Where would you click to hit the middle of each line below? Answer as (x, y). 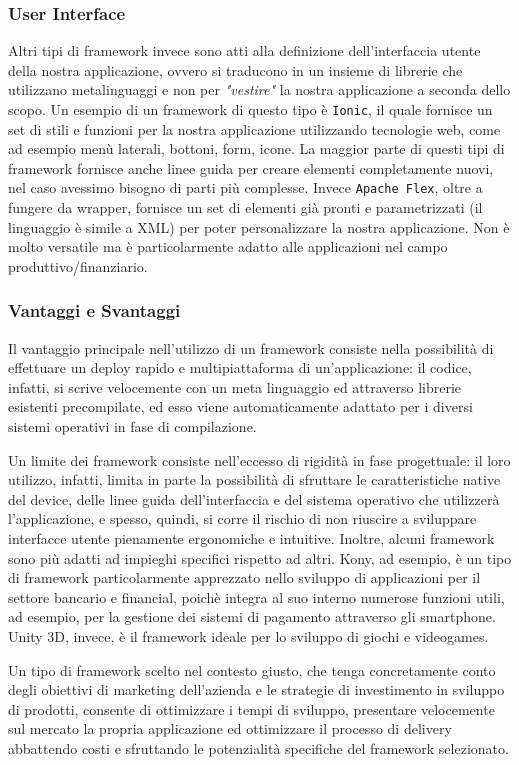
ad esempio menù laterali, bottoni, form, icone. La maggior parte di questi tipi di (256, 148)
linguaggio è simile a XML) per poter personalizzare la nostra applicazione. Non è (259, 226)
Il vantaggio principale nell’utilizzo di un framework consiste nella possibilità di (251, 347)
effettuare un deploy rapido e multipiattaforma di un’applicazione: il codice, (240, 367)
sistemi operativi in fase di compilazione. (132, 426)
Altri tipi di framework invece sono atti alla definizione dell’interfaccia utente (244, 50)
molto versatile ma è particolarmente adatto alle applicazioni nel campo (228, 246)
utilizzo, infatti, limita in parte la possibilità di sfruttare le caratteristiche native (254, 479)
